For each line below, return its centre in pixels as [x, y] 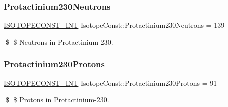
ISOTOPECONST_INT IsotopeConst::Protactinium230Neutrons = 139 [114, 25]
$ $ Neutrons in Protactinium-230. [59, 42]
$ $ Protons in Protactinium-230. [57, 100]
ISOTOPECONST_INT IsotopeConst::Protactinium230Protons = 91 [111, 83]
